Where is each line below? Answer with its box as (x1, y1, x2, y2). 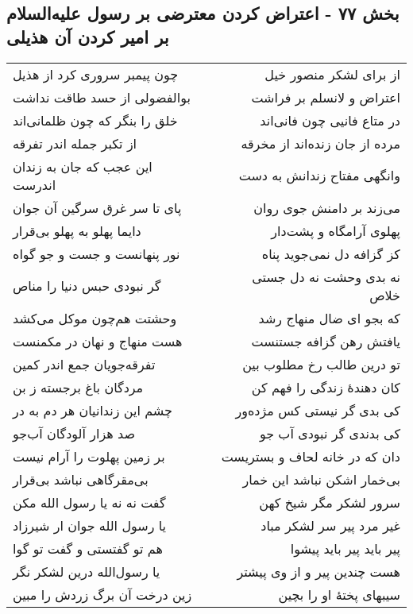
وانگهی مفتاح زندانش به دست (238, 166, 400, 185)
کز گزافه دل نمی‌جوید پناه (261, 244, 400, 263)
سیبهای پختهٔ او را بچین (278, 585, 400, 604)
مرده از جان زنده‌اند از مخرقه (241, 133, 400, 153)
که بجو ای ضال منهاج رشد (258, 308, 400, 327)
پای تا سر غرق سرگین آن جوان (13, 198, 182, 217)
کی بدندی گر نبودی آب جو (259, 423, 400, 442)
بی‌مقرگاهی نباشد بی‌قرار (13, 469, 149, 488)
